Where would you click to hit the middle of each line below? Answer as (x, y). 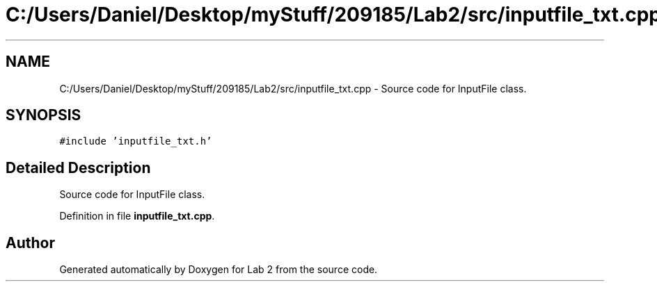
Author (30, 243)
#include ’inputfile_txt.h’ (136, 141)
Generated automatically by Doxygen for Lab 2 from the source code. (219, 270)
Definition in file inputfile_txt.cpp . (137, 216)
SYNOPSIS (43, 115)
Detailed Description (78, 167)
